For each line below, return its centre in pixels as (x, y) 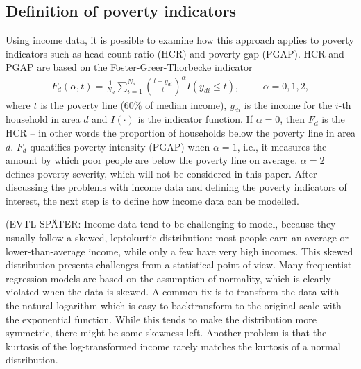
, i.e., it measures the (282, 146)
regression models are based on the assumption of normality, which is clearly (168, 278)
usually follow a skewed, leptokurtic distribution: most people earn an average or (177, 238)
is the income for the (288, 104)
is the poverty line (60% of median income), (134, 104)
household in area (43, 119)
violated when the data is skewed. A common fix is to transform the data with (173, 292)
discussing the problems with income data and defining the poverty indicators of (176, 187)
